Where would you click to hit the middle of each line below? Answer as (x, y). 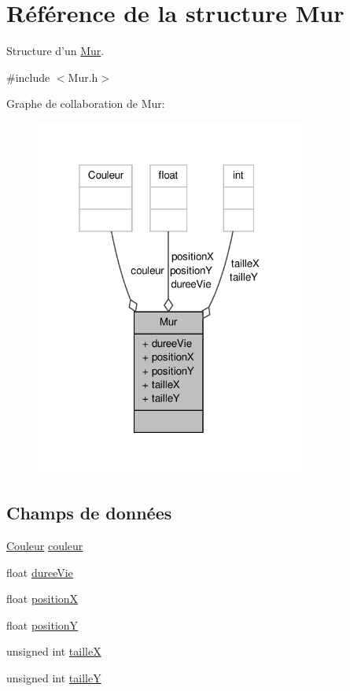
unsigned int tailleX (54, 651)
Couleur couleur (45, 545)
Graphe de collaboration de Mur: (86, 103)
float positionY (42, 624)
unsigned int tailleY (54, 677)
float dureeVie (40, 572)
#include (28, 77)
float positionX (42, 599)
